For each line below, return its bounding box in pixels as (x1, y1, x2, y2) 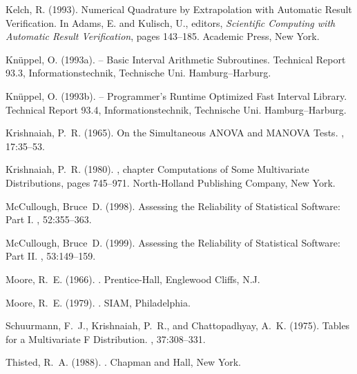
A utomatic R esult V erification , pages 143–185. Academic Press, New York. (6, 29, 320, 43)
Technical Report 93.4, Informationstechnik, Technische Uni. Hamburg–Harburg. (6, 102, 347, 116)
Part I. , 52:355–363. (6, 212, 92, 227)
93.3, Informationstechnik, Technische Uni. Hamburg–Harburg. (6, 65, 271, 80)
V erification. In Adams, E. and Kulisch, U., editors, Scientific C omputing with (6, 15, 336, 30)
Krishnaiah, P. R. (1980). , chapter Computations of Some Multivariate (6, 162, 309, 176)
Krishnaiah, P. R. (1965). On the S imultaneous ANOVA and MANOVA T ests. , (6, 125, 345, 140)
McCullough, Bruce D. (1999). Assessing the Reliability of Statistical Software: (6, 235, 340, 249)
